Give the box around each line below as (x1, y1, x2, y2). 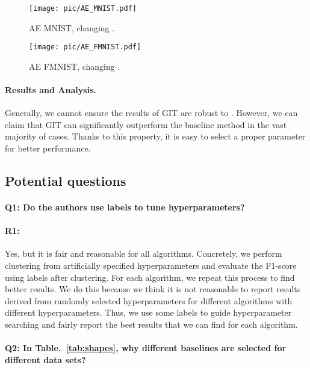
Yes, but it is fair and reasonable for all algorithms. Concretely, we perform (5, 247, 282, 260)
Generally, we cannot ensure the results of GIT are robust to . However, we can (5, 106, 298, 119)
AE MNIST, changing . (29, 21, 115, 34)
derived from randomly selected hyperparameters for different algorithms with (5, 294, 293, 307)
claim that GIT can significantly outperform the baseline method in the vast (5, 118, 287, 130)
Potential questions (5, 171, 126, 190)
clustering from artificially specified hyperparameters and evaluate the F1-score (5, 259, 297, 272)
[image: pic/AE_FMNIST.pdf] (29, 43, 141, 52)
